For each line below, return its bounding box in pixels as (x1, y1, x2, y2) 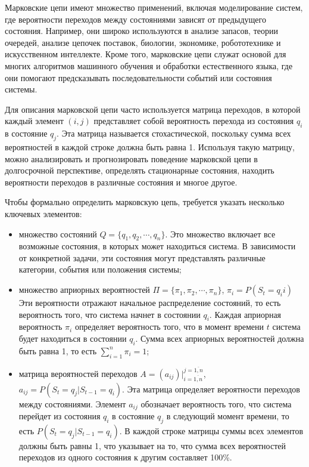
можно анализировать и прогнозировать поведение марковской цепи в (5, 152, 258, 165)
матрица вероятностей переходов (18, 367, 138, 379)
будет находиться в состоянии (18, 332, 127, 345)
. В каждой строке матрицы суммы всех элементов (119, 424, 304, 437)
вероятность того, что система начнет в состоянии (18, 308, 201, 320)
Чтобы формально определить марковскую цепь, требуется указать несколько (5, 196, 285, 208)
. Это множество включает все (165, 227, 276, 240)
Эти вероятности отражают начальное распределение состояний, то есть (18, 296, 281, 309)
